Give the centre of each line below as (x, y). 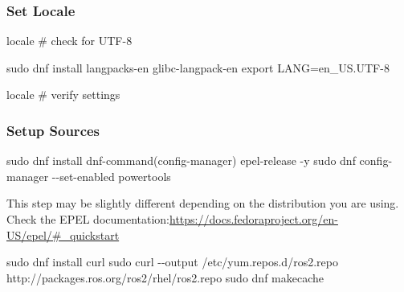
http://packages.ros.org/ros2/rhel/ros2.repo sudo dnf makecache (165, 277)
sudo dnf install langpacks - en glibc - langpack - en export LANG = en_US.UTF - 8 (198, 67)
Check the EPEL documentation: (88, 219)
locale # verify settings (63, 95)
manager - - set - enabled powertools (89, 176)
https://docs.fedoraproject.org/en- (254, 219)
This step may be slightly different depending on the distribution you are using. (203, 203)
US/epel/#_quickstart (63, 234)
